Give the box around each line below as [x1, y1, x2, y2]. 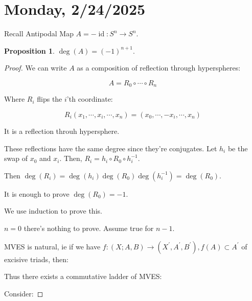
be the [227, 143, 248, 153]
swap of [4, 153, 28, 164]
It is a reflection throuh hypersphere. [4, 125, 120, 136]
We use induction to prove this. [4, 205, 102, 216]
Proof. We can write [4, 62, 67, 73]
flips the [37, 94, 62, 104]
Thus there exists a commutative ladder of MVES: [4, 271, 162, 282]
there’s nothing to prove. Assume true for [24, 222, 154, 233]
